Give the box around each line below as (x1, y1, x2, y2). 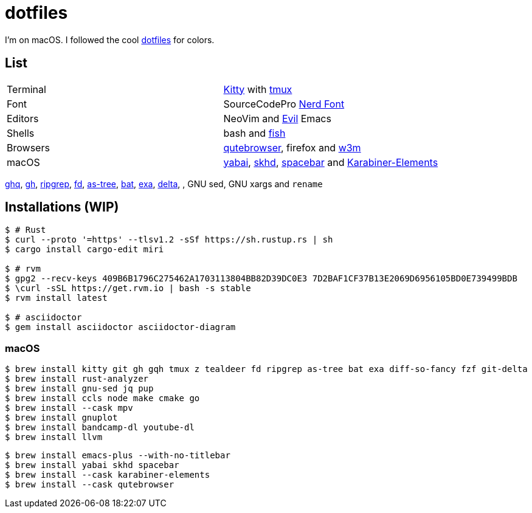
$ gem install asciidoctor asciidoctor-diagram (5, 322, 236, 332)
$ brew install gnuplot (5, 413, 118, 423)
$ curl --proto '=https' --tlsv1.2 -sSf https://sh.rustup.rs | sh (5, 235, 333, 245)
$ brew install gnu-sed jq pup (5, 384, 154, 394)
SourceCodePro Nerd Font (223, 97, 345, 110)
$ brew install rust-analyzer (5, 374, 149, 384)
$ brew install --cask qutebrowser (5, 480, 174, 490)
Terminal (7, 83, 46, 95)
